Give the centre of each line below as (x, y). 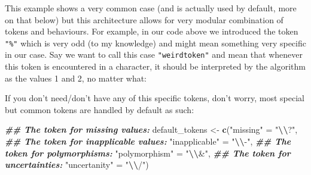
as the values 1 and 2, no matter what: (76, 78)
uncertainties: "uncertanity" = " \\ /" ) (77, 165)
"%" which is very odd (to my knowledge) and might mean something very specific (155, 43)
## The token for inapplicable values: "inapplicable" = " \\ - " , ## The (148, 141)
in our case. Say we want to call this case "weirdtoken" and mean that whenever (154, 54)
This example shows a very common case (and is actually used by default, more (151, 8)
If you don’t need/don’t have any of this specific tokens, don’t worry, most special (155, 98)
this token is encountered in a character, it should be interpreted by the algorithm (155, 66)
